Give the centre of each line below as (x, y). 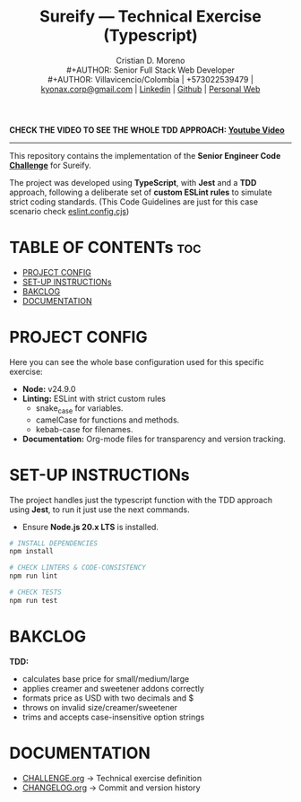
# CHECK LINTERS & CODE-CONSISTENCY (77, 568)
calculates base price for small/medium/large (106, 678)
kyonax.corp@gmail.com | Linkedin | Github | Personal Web (150, 89)
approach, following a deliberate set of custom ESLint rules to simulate (141, 192)
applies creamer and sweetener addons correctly (113, 688)
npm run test (34, 600)
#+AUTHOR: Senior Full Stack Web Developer (150, 70)
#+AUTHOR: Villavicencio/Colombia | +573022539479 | (150, 79)
